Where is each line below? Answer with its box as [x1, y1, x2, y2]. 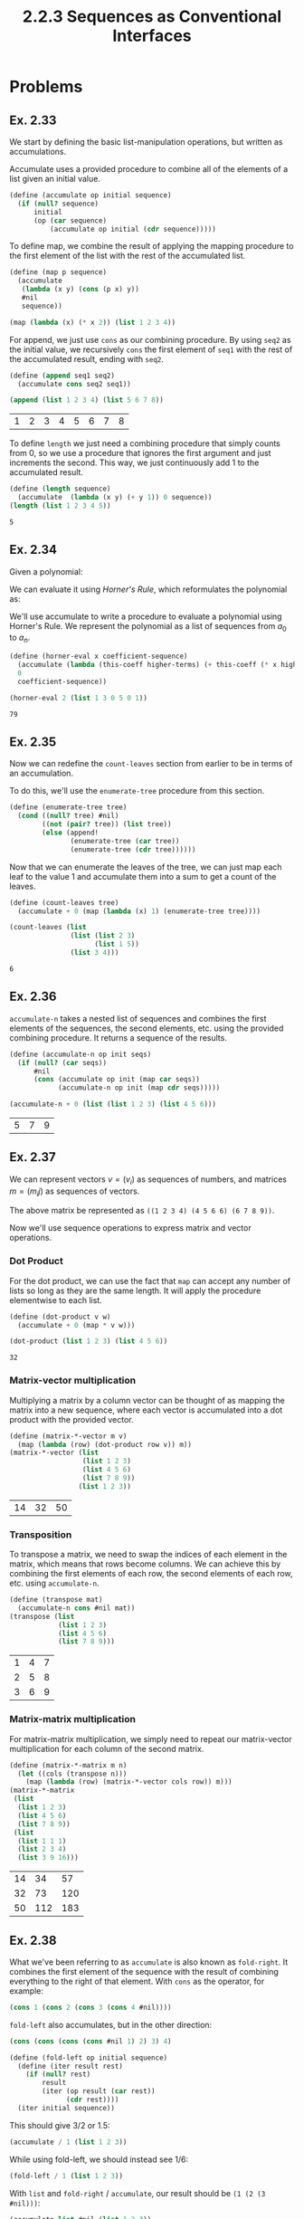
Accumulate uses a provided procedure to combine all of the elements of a [9, 164, 288, 174]
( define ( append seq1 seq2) [9, 371, 116, 380]
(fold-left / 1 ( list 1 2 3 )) [9, 2171, 124, 2180]
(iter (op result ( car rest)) [42, 2087, 156, 2096]
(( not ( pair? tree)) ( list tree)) [42, 820, 172, 829]
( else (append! [42, 828, 100, 838]
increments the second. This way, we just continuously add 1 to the [9, 457, 260, 468]
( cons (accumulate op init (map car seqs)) [33, 1075, 201, 1084]
